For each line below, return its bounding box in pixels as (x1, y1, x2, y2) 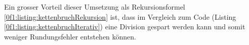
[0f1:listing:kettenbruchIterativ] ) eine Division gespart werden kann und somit (4, 21, 245, 32)
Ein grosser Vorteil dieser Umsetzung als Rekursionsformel (4, 2, 185, 12)
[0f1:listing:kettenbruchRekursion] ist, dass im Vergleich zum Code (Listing (4, 11, 236, 22)
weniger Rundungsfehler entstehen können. (4, 31, 137, 41)
